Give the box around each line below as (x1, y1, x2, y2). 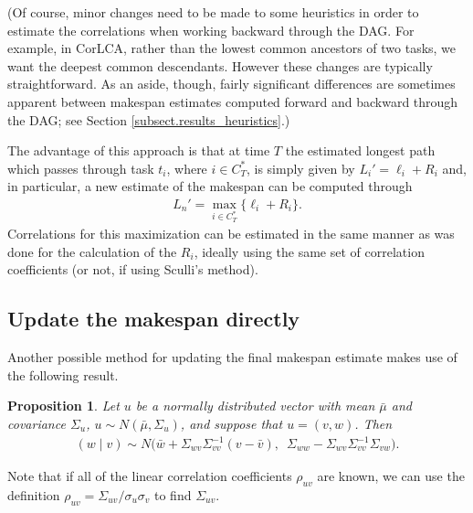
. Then (354, 413, 393, 433)
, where (166, 158, 207, 177)
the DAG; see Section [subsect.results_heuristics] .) (7, 110, 290, 129)
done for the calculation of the (7, 241, 177, 261)
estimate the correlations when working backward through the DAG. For (7, 20, 415, 39)
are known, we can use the (317, 466, 465, 486)
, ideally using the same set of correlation (194, 241, 425, 261)
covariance (7, 413, 66, 433)
